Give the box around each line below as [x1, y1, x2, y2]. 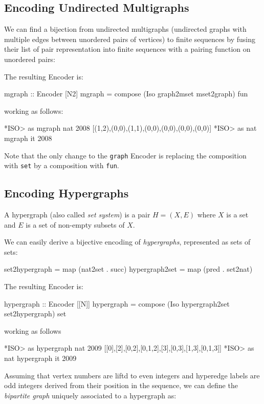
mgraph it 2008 [4, 132, 52, 143]
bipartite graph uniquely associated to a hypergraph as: [4, 390, 177, 400]
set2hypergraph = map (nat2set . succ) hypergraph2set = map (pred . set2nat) [4, 264, 253, 274]
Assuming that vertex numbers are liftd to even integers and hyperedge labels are [4, 370, 260, 380]
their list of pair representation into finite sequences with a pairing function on [4, 44, 251, 54]
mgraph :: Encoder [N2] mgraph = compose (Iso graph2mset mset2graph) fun [4, 88, 248, 99]
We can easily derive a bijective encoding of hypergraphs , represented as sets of [4, 236, 251, 247]
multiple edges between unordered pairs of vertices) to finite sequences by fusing [4, 33, 255, 44]
